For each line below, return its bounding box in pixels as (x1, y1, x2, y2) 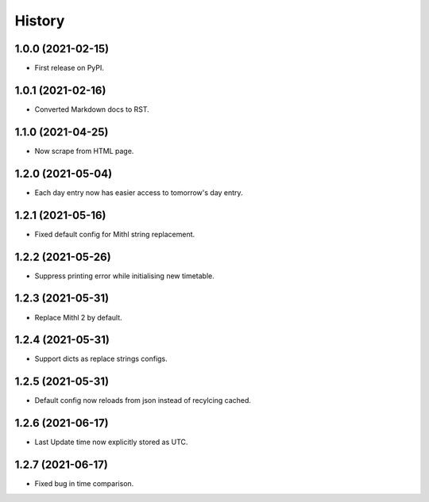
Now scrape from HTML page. (34, 146, 134, 155)
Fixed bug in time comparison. (34, 479, 134, 489)
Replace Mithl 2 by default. (34, 312, 122, 322)
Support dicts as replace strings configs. (34, 354, 168, 364)
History (14, 12, 65, 29)
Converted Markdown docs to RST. (34, 104, 150, 114)
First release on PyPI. (34, 63, 105, 73)
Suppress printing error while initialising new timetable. (34, 270, 214, 281)
